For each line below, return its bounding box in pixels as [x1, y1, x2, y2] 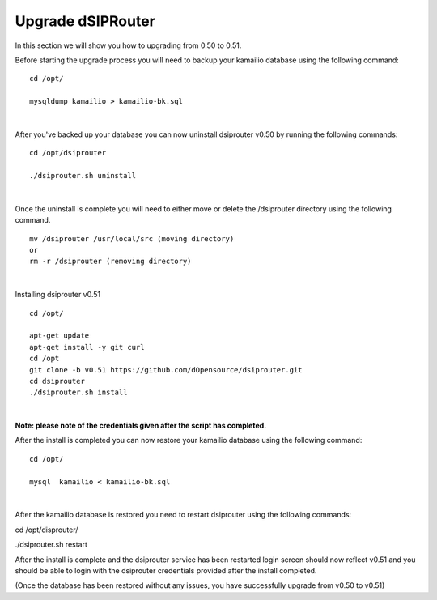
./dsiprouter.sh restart [15, 539, 88, 550]
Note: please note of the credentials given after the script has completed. [15, 421, 267, 431]
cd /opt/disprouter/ [15, 525, 78, 534]
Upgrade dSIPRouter [15, 12, 155, 30]
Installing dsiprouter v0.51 [15, 290, 101, 300]
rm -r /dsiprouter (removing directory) [29, 257, 192, 266]
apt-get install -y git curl [29, 343, 145, 351]
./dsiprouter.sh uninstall [29, 171, 137, 181]
